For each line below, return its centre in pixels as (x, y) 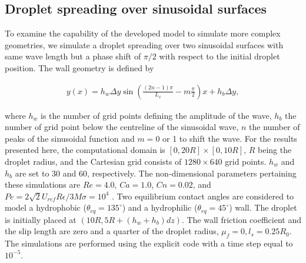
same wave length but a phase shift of (73, 56)
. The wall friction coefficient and (241, 219)
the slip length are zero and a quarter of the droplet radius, (112, 231)
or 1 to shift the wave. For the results (230, 138)
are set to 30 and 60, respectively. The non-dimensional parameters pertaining (156, 173)
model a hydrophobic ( (46, 207)
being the (275, 150)
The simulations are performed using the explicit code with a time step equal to (149, 243)
